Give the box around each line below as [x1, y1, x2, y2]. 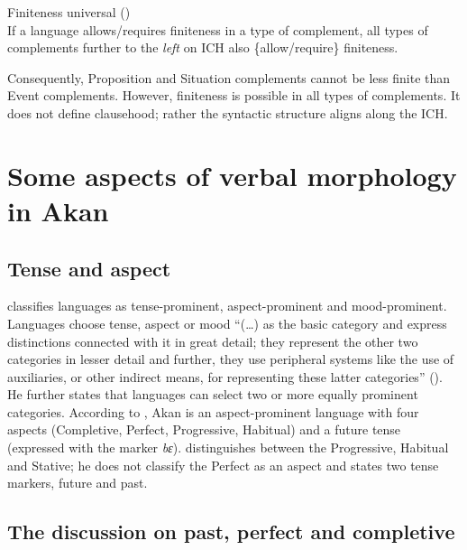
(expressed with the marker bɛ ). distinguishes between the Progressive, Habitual [7, 438, 449, 457]
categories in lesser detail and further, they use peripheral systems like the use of [7, 350, 454, 368]
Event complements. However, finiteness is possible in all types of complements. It [7, 86, 461, 105]
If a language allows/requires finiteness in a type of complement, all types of [7, 20, 428, 39]
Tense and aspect [7, 254, 171, 282]
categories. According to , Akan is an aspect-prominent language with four [7, 402, 419, 421]
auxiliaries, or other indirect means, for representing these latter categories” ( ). [7, 367, 443, 386]
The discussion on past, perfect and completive [7, 517, 455, 545]
